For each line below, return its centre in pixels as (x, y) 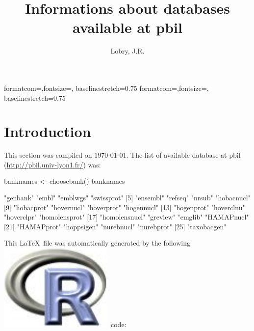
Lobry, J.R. (127, 51)
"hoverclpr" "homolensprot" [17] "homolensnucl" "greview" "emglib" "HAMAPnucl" (127, 217)
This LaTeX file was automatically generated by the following (97, 243)
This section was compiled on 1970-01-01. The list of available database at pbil (122, 155)
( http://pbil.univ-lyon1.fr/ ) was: (52, 164)
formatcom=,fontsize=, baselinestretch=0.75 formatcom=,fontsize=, (106, 88)
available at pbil (127, 27)
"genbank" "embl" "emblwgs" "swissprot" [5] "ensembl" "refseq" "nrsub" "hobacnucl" (127, 197)
